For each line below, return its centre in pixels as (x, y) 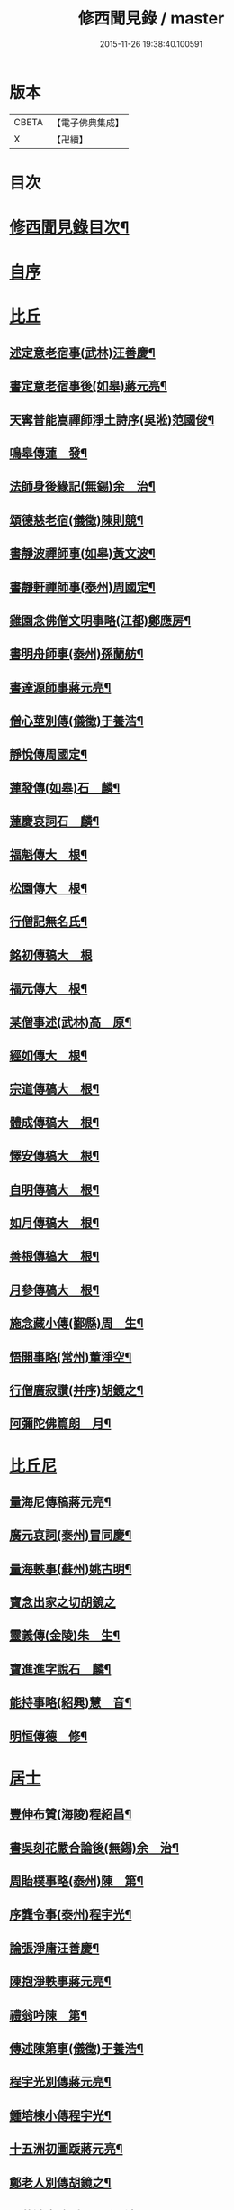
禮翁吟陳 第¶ (49, 2015)
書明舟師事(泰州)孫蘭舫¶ (76, 654)
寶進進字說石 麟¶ (60, 1669)
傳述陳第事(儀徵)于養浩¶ (76, 2048)
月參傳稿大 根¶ (54, 1290)
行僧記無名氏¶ (49, 922)
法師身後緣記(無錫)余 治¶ (82, 486)
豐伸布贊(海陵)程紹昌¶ (71, 1815)
